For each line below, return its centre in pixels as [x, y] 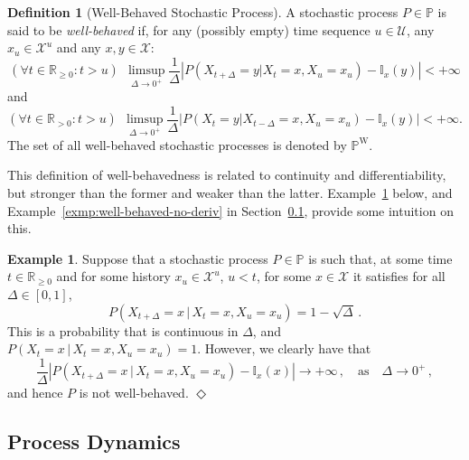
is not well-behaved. [134, 392]
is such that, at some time [380, 258]
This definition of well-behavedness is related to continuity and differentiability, [227, 175]
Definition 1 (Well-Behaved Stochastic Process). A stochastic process [203, 12]
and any [79, 47]
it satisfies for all [399, 276]
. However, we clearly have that [284, 348]
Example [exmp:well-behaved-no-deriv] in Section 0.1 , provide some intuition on [230, 210]
